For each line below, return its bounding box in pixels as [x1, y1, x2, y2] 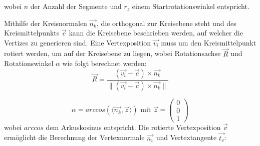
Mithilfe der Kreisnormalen [4, 17, 87, 28]
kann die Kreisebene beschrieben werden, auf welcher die [69, 27, 243, 38]
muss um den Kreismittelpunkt [161, 37, 256, 47]
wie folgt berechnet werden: [62, 58, 147, 68]
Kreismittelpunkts [4, 27, 60, 38]
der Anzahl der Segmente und [30, 1, 122, 11]
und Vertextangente [156, 132, 217, 142]
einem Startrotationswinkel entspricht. [132, 1, 249, 11]
